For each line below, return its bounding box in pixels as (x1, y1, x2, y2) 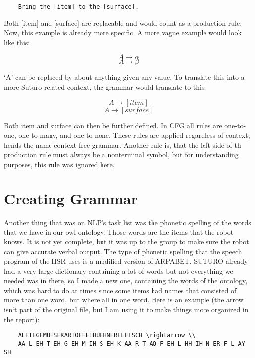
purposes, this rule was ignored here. (4, 159, 115, 169)
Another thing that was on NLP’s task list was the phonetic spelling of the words (4, 217, 251, 227)
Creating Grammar (4, 188, 138, 208)
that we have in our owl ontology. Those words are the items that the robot (4, 227, 234, 237)
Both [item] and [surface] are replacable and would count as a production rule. (4, 17, 242, 28)
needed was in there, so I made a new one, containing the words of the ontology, (4, 275, 248, 286)
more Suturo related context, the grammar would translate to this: (4, 82, 206, 92)
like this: (4, 37, 30, 47)
